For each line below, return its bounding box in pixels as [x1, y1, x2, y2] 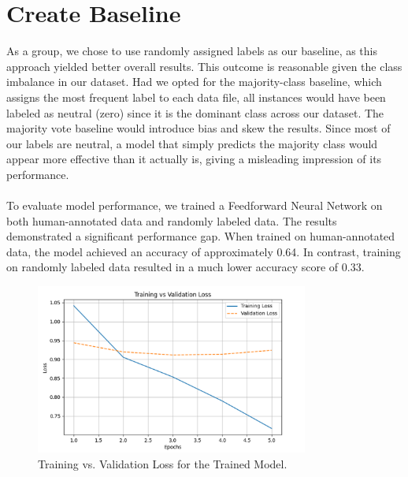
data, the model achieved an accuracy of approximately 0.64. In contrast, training [6, 243, 401, 259]
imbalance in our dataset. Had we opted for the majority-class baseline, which [6, 73, 382, 90]
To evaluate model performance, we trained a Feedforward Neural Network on [6, 197, 383, 214]
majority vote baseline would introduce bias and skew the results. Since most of [6, 120, 391, 136]
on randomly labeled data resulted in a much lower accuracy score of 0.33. [6, 259, 365, 275]
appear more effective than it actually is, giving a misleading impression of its [6, 151, 382, 167]
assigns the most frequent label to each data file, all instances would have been [6, 88, 386, 105]
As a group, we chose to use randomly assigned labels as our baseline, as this [6, 43, 378, 59]
